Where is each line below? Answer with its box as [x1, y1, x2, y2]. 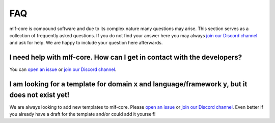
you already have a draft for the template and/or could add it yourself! [9, 111, 156, 117]
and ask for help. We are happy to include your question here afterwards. [9, 40, 163, 46]
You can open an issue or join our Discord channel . [9, 66, 117, 72]
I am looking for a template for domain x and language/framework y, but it [9, 80, 248, 89]
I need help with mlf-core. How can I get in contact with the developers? [9, 53, 242, 62]
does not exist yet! [9, 90, 70, 99]
